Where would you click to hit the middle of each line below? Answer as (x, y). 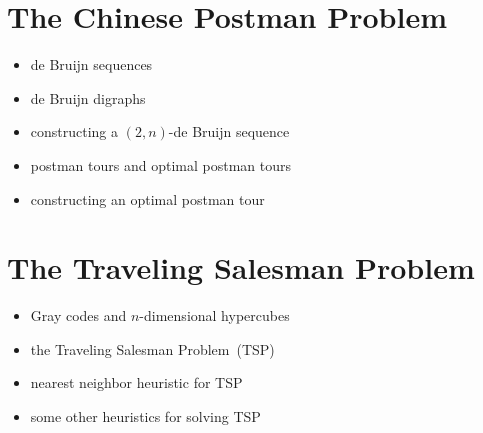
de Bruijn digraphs (88, 97)
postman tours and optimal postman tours (160, 164)
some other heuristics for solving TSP (145, 416)
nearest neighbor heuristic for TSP (136, 382)
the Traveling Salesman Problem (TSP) (152, 348)
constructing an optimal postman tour (147, 198)
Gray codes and (78, 315)
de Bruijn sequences (91, 64)
